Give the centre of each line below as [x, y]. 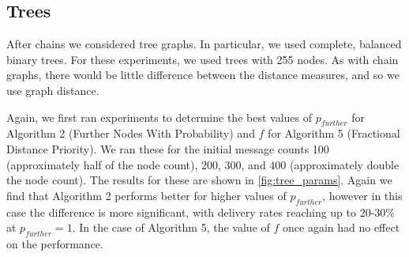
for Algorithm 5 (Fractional [334, 133]
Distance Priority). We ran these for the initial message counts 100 [168, 148]
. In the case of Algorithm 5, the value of [171, 227]
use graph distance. [53, 90]
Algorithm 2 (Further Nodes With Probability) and [131, 133]
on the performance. [55, 243]
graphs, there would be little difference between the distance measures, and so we [203, 75]
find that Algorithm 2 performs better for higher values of [146, 195]
